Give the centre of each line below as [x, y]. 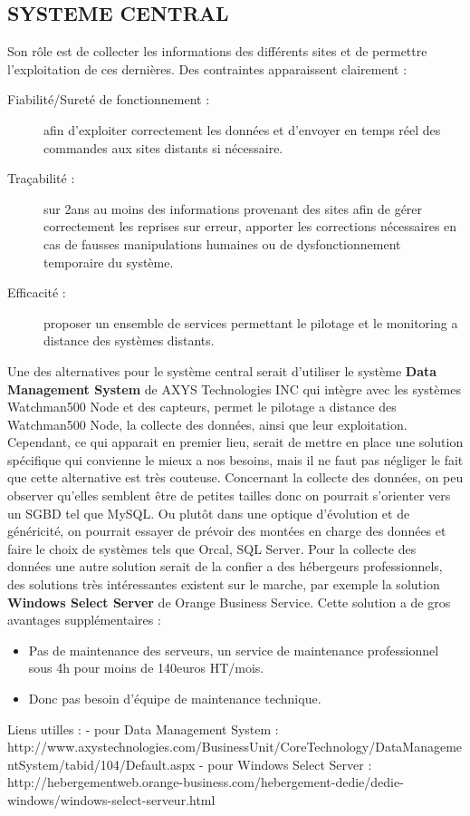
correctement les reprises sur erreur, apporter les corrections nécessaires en [250, 226]
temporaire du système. [109, 262]
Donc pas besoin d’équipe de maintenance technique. [175, 699]
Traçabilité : [41, 178]
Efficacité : [37, 292]
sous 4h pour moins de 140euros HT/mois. [146, 668]
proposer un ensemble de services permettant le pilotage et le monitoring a [251, 322]
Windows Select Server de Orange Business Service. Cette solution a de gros [229, 602]
